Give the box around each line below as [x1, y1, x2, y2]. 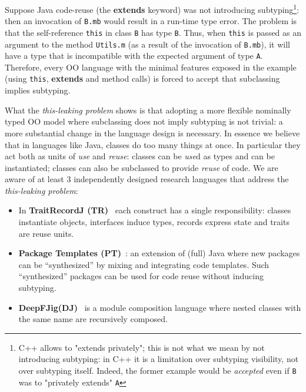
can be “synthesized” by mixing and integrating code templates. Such [18, 258, 270, 270]
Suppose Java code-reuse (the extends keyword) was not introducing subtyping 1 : [5, 2, 300, 15]
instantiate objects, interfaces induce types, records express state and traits [18, 216, 290, 228]
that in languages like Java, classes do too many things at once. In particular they [5, 138, 301, 150]
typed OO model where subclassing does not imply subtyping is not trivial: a [5, 115, 283, 128]
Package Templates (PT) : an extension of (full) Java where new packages [18, 247, 300, 259]
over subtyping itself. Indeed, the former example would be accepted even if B [18, 364, 297, 376]
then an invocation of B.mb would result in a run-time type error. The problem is [5, 15, 297, 27]
